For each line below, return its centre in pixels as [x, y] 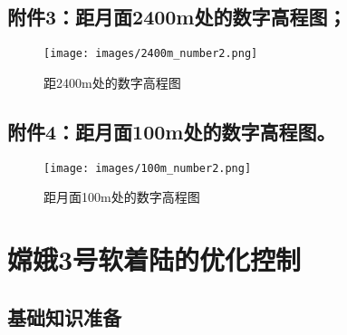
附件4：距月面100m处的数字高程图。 [172, 131]
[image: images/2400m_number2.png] [151, 54]
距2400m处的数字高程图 [112, 82]
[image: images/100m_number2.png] [148, 168]
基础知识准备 [64, 316]
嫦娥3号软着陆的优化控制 [154, 259]
